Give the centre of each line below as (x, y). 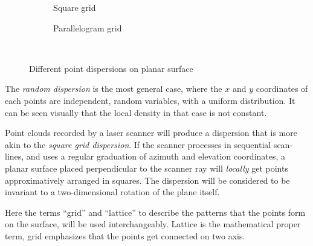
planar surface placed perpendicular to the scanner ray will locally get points (147, 168)
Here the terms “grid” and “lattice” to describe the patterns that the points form (155, 212)
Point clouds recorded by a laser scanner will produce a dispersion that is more (151, 133)
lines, (15, 156)
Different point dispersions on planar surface (111, 68)
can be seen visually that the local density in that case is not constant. (136, 112)
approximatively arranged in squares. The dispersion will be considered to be (147, 180)
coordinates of (282, 89)
